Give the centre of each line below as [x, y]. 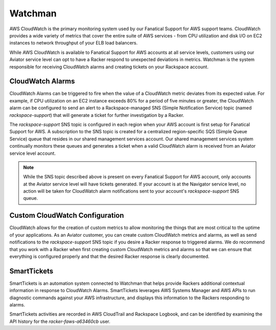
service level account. [33, 153]
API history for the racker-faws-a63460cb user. [60, 321]
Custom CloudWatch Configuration [67, 215]
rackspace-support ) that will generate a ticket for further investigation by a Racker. [97, 115]
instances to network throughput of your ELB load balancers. [74, 43]
